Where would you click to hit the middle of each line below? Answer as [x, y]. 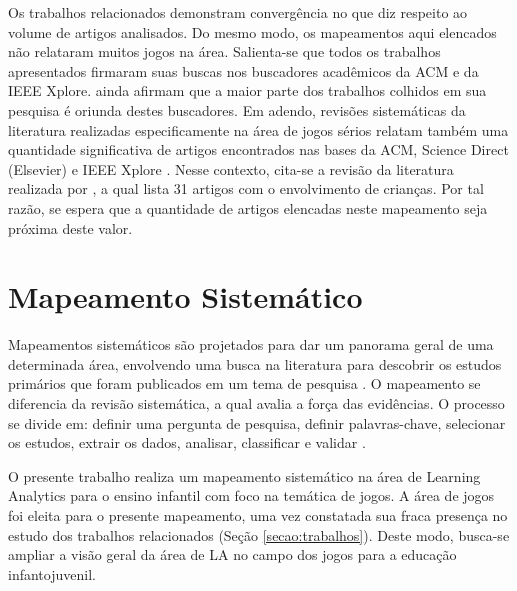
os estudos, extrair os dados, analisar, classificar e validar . [187, 442]
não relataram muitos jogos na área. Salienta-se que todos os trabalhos [224, 51]
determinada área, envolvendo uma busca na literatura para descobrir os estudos [255, 363]
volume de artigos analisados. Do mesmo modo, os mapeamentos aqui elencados [252, 31]
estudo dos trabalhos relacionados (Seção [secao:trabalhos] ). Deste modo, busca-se [259, 534]
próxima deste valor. [70, 227]
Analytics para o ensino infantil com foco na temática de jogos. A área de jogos [251, 495]
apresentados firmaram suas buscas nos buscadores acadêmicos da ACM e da [243, 70]
